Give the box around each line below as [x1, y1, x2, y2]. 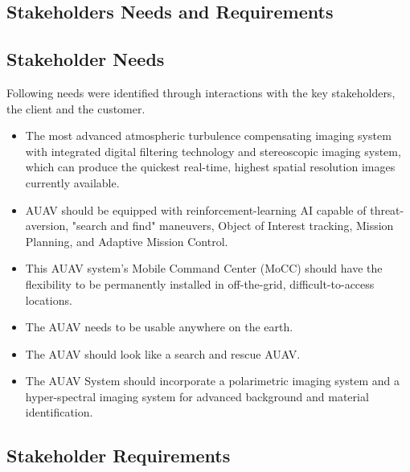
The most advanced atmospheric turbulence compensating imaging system [25, 127, 392, 144]
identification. [25, 404, 93, 421]
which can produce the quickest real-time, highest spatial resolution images [25, 158, 396, 175]
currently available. [25, 174, 120, 191]
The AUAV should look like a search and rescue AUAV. [25, 345, 301, 362]
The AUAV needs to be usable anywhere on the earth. [25, 318, 293, 335]
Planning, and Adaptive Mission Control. [25, 232, 228, 249]
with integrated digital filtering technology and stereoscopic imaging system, [25, 142, 401, 159]
